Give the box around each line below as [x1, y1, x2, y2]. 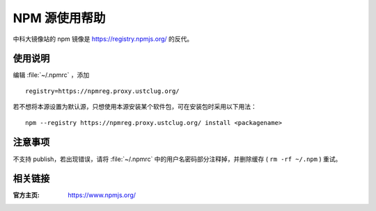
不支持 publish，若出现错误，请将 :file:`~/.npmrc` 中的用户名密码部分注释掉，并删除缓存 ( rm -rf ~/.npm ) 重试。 [13, 155, 342, 163]
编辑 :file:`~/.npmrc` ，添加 [13, 71, 90, 79]
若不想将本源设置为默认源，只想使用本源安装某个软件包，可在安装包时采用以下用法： [13, 103, 257, 111]
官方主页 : [13, 191, 40, 199]
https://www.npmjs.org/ [68, 191, 136, 199]
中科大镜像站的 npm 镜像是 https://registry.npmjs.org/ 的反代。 [13, 35, 194, 43]
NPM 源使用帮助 [13, 10, 106, 26]
